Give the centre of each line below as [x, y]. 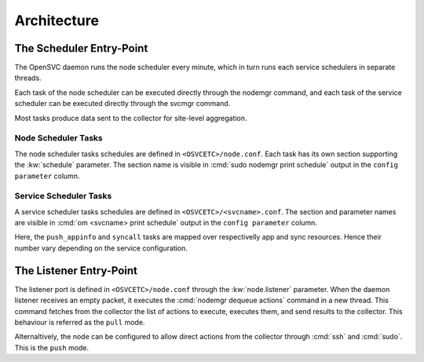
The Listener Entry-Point [76, 271]
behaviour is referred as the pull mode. [80, 322]
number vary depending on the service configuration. [101, 248]
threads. [28, 78]
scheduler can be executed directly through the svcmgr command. [122, 104]
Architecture [57, 20]
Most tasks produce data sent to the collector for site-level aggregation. [131, 118]
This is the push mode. [52, 347]
